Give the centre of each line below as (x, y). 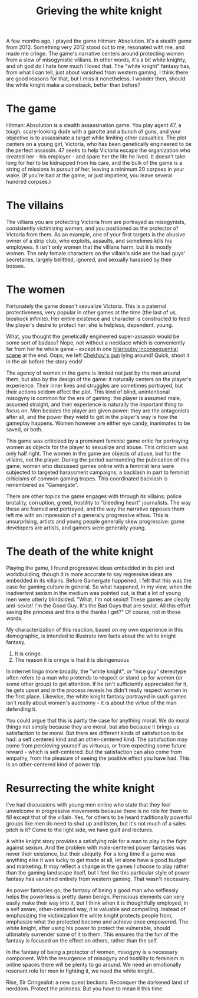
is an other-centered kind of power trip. (54, 764)
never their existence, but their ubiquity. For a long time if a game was (91, 854)
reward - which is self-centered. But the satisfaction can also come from (94, 752)
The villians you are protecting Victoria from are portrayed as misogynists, (96, 222)
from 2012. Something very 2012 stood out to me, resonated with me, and (95, 47)
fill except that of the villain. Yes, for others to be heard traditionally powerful (99, 817)
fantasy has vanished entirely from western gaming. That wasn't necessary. (98, 879)
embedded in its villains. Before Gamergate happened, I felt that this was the (99, 580)
